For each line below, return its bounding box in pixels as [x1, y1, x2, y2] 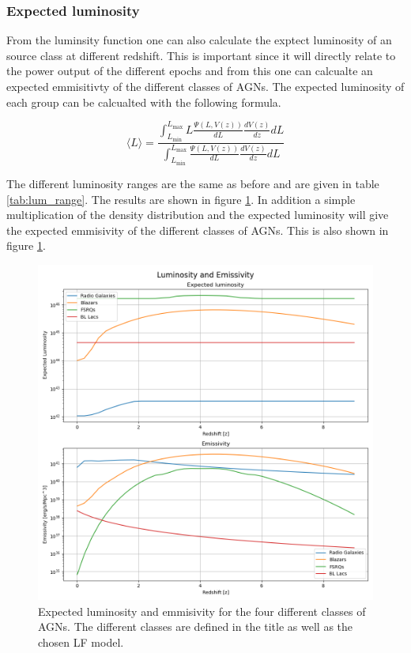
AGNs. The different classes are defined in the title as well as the [38, 618, 353, 635]
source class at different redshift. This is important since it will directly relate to [6, 47, 396, 63]
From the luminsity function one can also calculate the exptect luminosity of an [6, 32, 392, 48]
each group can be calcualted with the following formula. [6, 93, 281, 110]
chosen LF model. [38, 633, 124, 650]
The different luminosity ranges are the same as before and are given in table [6, 175, 379, 191]
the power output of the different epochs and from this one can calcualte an [6, 62, 373, 79]
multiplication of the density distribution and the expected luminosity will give [6, 206, 389, 223]
